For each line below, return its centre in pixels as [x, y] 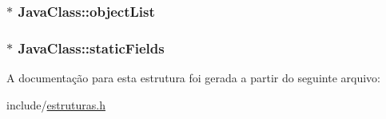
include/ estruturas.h [56, 104]
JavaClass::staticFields [91, 48]
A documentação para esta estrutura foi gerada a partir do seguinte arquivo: [193, 78]
